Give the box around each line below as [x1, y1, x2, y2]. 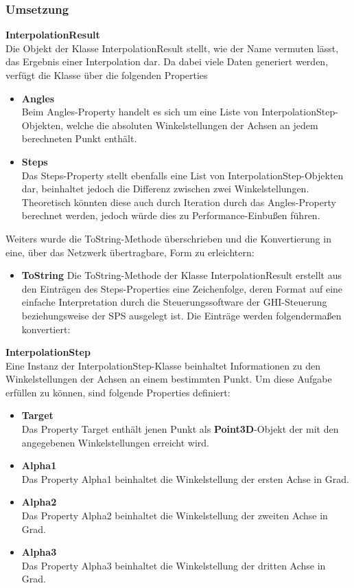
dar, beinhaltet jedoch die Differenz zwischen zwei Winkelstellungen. [21, 181, 309, 196]
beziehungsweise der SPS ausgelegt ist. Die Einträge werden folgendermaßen [21, 308, 342, 322]
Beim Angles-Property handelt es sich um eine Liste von [21, 104, 259, 119]
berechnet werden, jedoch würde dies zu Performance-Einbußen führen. [21, 208, 320, 223]
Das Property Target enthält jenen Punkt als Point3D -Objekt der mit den [21, 422, 339, 436]
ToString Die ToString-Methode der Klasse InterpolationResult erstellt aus [21, 268, 342, 282]
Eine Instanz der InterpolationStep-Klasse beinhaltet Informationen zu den [5, 358, 321, 372]
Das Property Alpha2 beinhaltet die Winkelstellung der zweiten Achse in [21, 508, 328, 523]
